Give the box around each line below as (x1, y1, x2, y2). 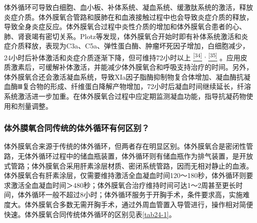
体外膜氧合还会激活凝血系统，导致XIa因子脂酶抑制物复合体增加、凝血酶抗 (4, 71, 244, 82)
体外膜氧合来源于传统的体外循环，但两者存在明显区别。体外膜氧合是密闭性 (4, 141, 246, 151)
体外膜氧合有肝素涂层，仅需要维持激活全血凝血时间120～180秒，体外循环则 (4, 170, 246, 180)
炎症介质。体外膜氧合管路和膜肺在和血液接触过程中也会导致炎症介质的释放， (4, 11, 253, 22)
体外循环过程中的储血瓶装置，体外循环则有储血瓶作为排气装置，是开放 (24, 151, 253, 161)
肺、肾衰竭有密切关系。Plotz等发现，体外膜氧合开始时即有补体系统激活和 (4, 31, 242, 41)
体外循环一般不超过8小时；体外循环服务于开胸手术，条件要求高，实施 (17, 189, 243, 200)
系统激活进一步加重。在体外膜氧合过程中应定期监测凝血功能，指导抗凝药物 (4, 91, 246, 101)
